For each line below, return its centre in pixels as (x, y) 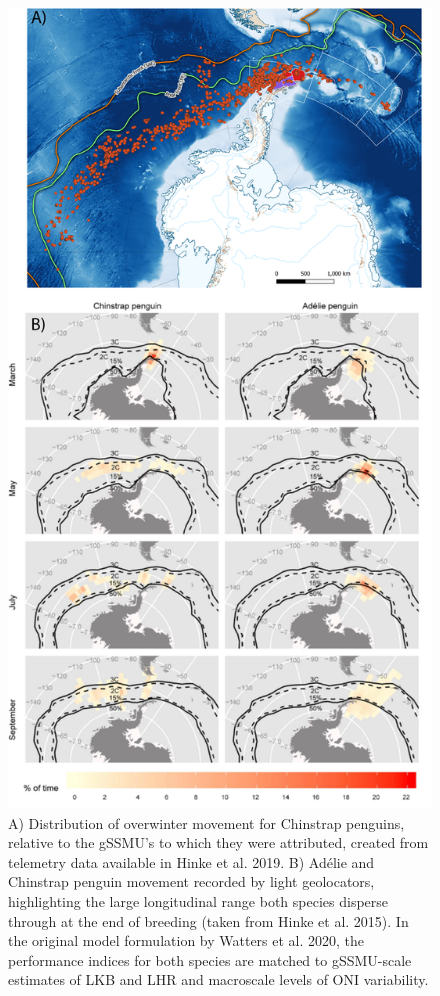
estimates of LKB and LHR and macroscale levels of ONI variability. (218, 979)
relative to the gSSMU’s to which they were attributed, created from (218, 842)
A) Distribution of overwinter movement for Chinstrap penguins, (206, 822)
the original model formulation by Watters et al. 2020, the (186, 940)
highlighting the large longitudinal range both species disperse (198, 901)
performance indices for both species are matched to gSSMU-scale (210, 959)
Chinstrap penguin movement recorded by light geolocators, (191, 881)
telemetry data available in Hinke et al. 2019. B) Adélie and (191, 861)
